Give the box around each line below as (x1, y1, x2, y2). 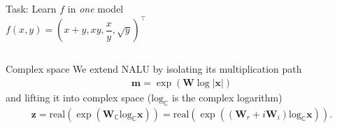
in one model (67, 1, 124, 15)
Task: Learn (6, 1, 57, 15)
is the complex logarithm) (172, 90, 282, 104)
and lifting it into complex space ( (6, 90, 152, 104)
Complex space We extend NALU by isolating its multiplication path (6, 62, 302, 76)
